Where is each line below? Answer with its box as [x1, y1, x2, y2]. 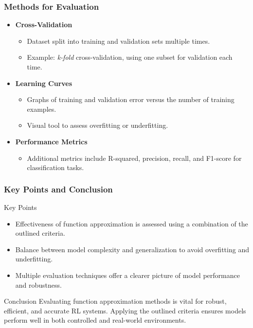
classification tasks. [27, 162, 84, 173]
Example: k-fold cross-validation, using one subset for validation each [27, 52, 233, 62]
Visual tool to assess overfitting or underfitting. [27, 120, 168, 130]
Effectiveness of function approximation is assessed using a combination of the [15, 218, 248, 228]
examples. [27, 104, 56, 114]
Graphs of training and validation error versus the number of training [27, 94, 235, 104]
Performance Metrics [15, 136, 88, 146]
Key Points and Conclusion [4, 183, 113, 195]
